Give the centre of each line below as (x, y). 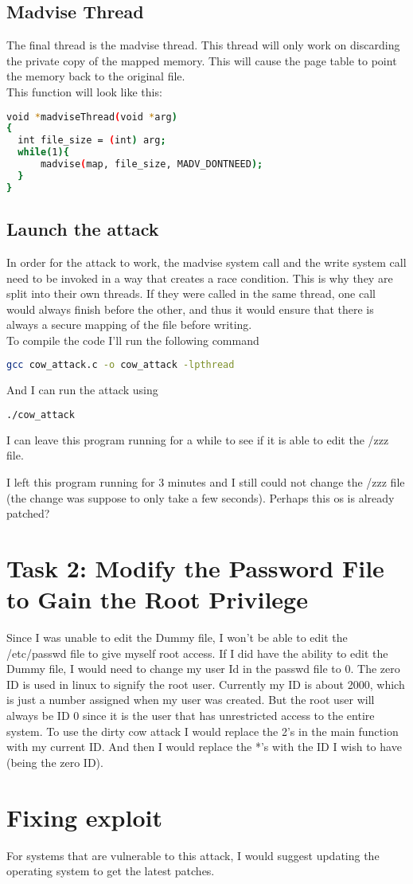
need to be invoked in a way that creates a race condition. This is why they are (200, 278)
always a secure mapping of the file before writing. (129, 325)
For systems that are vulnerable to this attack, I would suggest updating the (193, 855)
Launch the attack (83, 229)
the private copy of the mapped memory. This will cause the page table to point (202, 60)
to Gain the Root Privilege (157, 599)
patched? (28, 513)
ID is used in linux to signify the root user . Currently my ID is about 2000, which (206, 684)
